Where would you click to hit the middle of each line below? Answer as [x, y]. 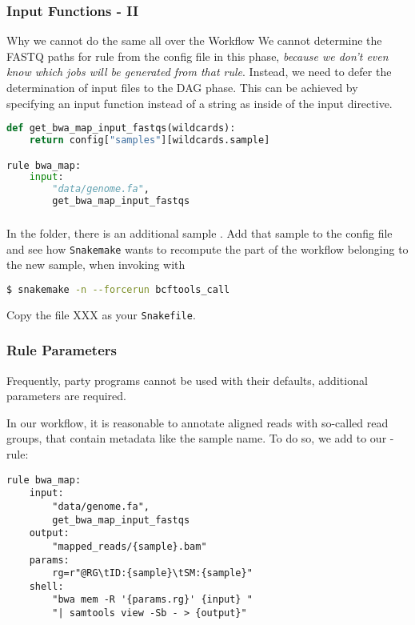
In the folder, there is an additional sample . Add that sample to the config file [200, 233]
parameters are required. [66, 396]
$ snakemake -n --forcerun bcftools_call [118, 289]
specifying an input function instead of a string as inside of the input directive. [200, 103]
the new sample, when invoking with [96, 264]
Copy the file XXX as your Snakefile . [101, 314]
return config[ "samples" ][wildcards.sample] [150, 140]
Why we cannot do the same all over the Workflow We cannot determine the [194, 40]
